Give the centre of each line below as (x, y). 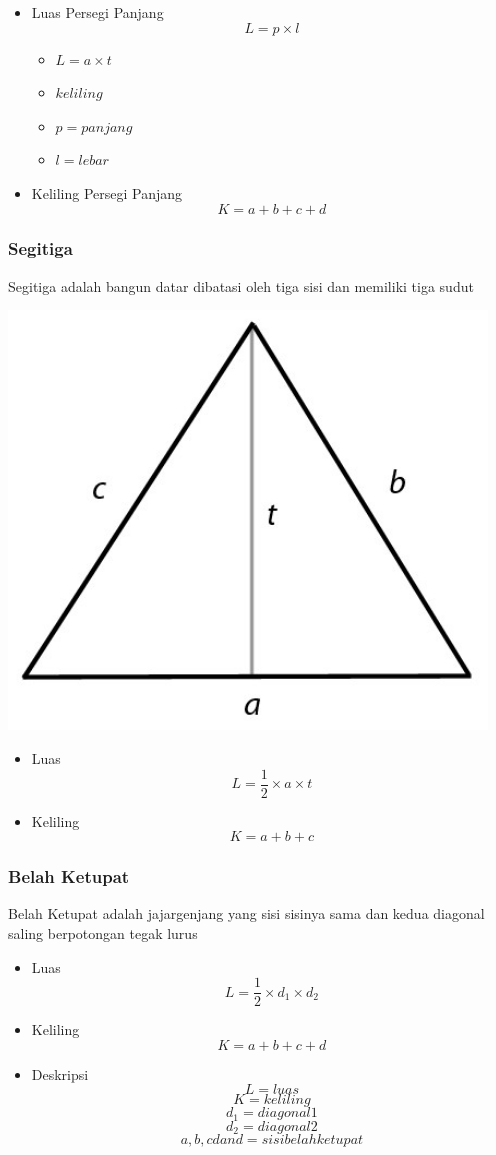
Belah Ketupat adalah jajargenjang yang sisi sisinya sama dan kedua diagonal (246, 913)
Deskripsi (60, 1073)
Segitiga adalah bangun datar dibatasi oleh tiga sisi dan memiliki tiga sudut (241, 285)
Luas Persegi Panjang (97, 12)
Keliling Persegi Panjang (107, 192)
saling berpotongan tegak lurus (103, 933)
